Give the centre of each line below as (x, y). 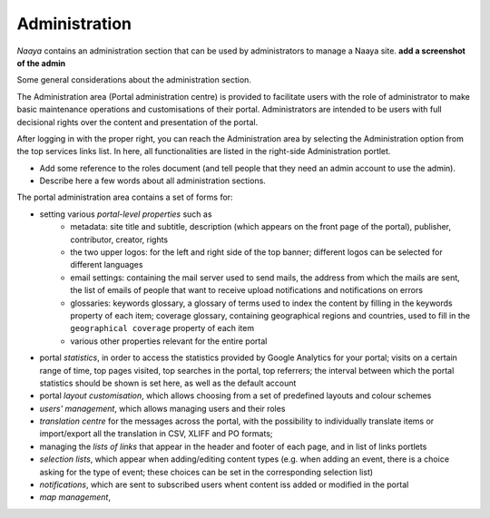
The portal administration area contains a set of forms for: (125, 197)
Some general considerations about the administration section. (134, 80)
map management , (75, 497)
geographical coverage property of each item (162, 328)
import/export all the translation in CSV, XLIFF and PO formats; (156, 434)
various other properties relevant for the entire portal (169, 341)
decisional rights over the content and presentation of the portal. (137, 122)
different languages (107, 265)
